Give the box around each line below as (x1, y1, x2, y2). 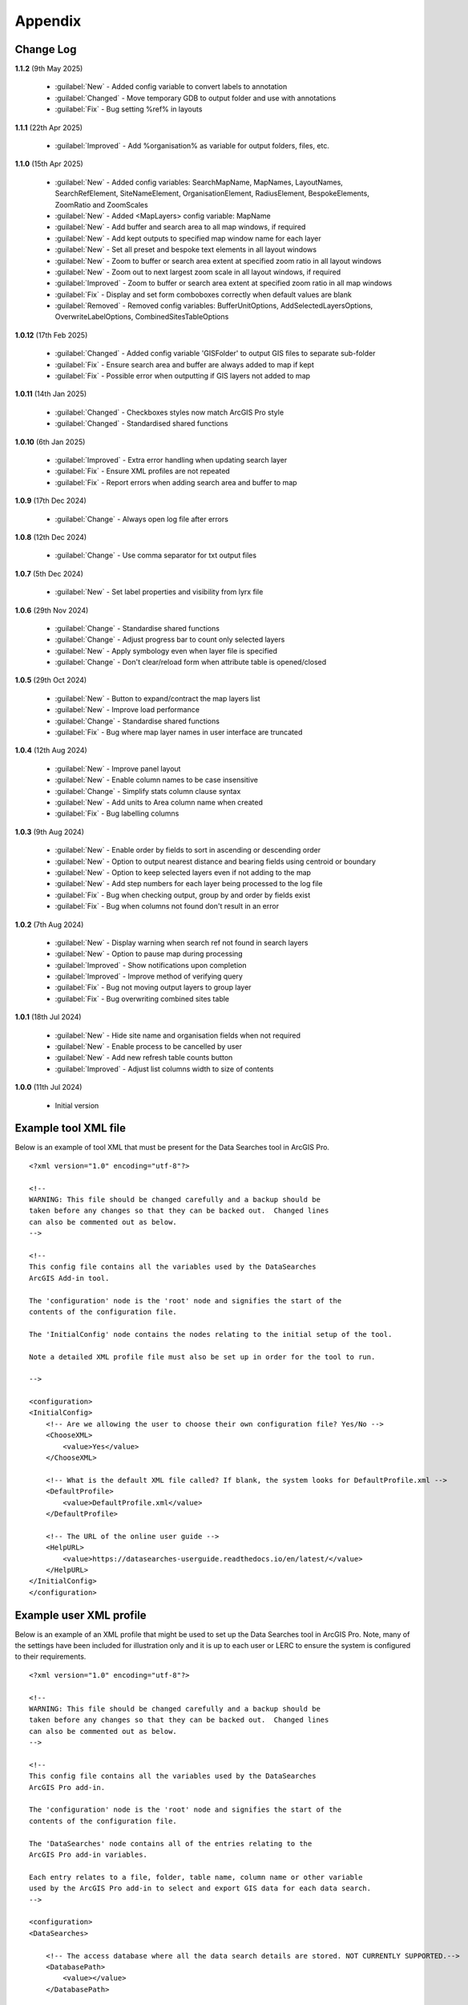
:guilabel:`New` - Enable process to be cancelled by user (54, 1042, 242, 1051)
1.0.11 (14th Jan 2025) (14, 389, 87, 399)
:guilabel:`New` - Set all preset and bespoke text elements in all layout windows (54, 245, 317, 254)
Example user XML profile (14, 1608, 147, 1622)
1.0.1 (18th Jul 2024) (14, 1012, 82, 1022)
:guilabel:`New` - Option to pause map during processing (54, 949, 244, 958)
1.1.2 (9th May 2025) (14, 64, 83, 74)
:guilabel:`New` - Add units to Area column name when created (54, 797, 264, 807)
